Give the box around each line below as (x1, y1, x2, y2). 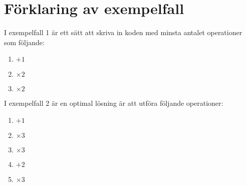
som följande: (4, 37, 45, 47)
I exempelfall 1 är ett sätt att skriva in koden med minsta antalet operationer (4, 27, 242, 38)
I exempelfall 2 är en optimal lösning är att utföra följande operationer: (4, 98, 223, 108)
